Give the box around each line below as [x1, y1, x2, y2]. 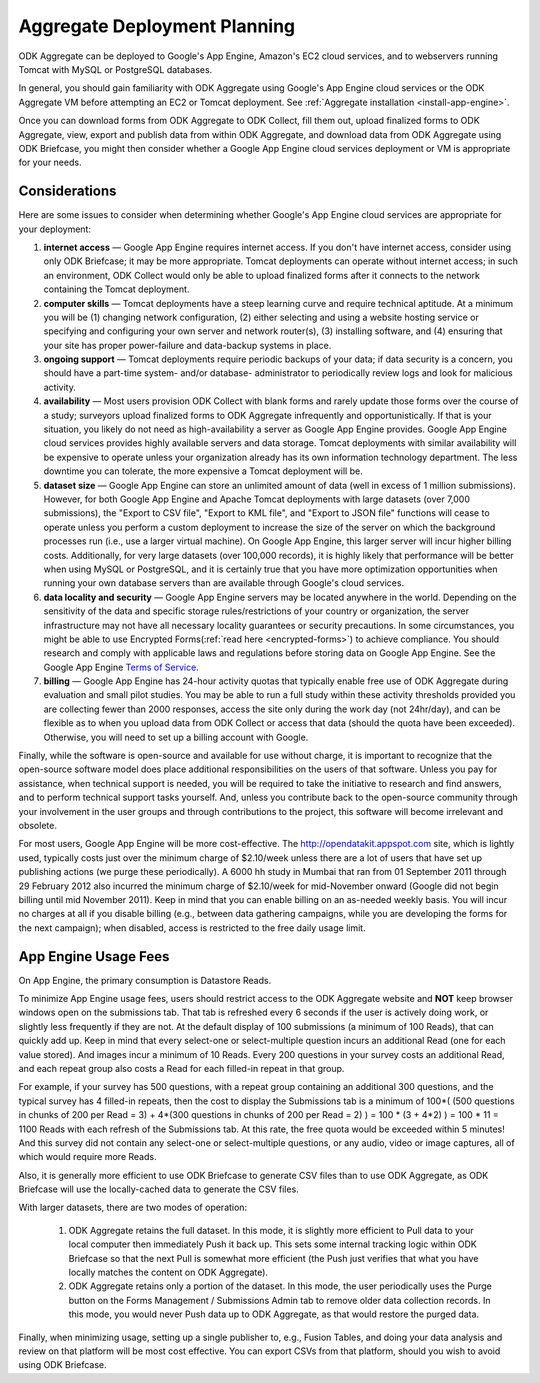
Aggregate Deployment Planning [18, 15, 296, 37]
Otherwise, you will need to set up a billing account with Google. [43, 731, 309, 743]
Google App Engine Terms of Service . [43, 661, 199, 673]
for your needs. [18, 156, 82, 169]
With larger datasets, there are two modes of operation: [18, 1201, 248, 1214]
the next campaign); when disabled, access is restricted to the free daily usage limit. [18, 921, 366, 934]
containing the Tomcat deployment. [43, 283, 190, 295]
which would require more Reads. [18, 1151, 157, 1163]
